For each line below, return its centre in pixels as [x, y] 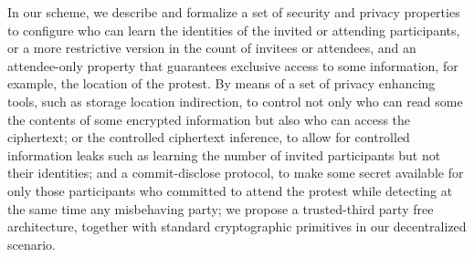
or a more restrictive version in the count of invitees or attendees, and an [212, 48]
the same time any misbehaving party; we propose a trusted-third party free [221, 208]
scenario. [32, 244]
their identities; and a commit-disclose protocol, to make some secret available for [236, 173]
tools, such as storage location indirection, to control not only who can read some [235, 101]
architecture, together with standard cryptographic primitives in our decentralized [237, 226]
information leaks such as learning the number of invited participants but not [224, 154]
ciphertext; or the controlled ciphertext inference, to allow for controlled [209, 137]
